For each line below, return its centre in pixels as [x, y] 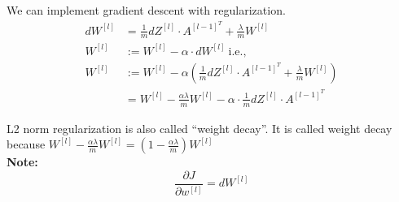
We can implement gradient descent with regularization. [146, 10]
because [26, 144]
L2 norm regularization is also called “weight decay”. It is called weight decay [199, 128]
